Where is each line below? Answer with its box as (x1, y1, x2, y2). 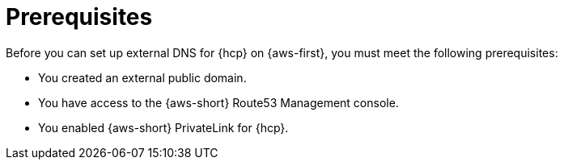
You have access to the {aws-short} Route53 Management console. (38, 95, 399, 110)
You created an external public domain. (38, 70, 247, 85)
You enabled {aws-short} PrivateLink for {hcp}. (38, 120, 289, 135)
